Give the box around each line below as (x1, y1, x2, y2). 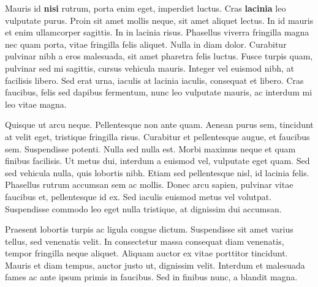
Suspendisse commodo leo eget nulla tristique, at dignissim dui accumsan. (5, 202, 282, 215)
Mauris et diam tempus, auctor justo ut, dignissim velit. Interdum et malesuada (5, 258, 305, 271)
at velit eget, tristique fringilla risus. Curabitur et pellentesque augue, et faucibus (5, 130, 310, 143)
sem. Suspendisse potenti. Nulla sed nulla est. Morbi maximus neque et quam (5, 142, 296, 155)
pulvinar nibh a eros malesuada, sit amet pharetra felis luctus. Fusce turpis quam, (5, 50, 313, 62)
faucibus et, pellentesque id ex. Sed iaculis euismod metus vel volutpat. (5, 190, 272, 203)
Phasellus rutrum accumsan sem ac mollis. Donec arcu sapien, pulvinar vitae (5, 178, 293, 191)
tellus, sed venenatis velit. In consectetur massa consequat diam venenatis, (5, 234, 284, 247)
